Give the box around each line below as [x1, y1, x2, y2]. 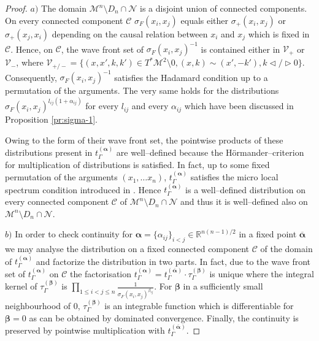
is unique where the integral [209, 267, 314, 280]
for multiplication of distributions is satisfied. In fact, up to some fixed [5, 158, 270, 170]
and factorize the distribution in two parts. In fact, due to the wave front [36, 255, 311, 267]
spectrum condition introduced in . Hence [5, 183, 161, 196]
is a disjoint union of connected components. [140, 2, 307, 14]
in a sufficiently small [183, 280, 263, 293]
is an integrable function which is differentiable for [104, 299, 294, 312]
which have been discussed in [184, 99, 294, 112]
